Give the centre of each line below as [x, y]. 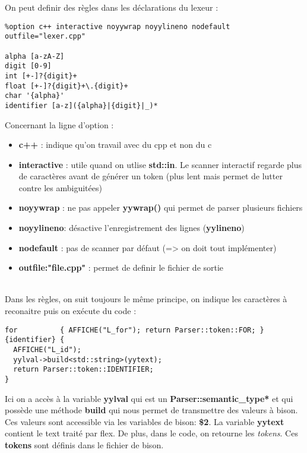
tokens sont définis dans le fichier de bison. [84, 444]
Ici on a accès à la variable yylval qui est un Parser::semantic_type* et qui [149, 398]
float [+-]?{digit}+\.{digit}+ [67, 86]
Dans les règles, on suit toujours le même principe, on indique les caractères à [146, 299]
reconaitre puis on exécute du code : [71, 311]
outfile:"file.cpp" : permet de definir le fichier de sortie [121, 267]
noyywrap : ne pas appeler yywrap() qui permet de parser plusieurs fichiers [161, 208]
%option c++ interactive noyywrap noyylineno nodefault [118, 26]
